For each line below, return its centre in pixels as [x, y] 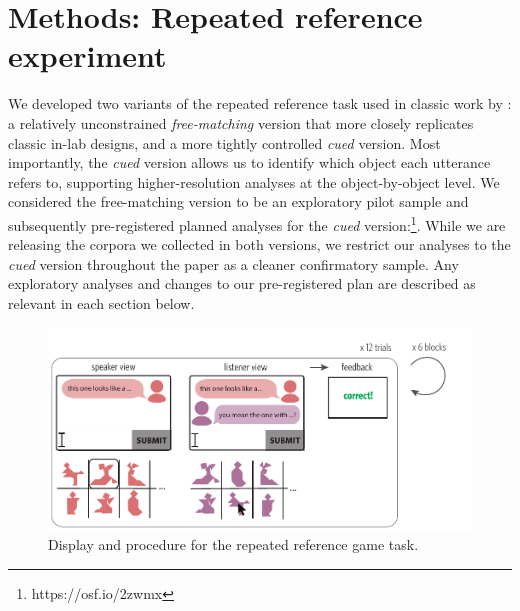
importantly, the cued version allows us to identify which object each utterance [249, 162]
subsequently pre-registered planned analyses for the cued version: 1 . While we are [257, 223]
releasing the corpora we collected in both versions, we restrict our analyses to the [259, 244]
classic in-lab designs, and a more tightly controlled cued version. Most [224, 142]
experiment [87, 55]
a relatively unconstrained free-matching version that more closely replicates [241, 122]
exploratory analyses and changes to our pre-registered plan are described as [242, 283]
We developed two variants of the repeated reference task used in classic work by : [260, 103]
